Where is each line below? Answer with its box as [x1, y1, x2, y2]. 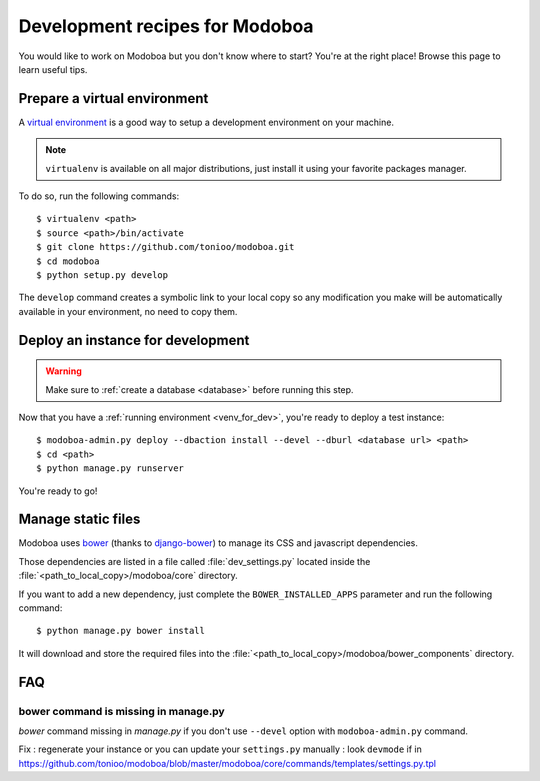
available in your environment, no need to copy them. [18, 305, 238, 317]
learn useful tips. [18, 63, 88, 75]
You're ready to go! [18, 485, 98, 497]
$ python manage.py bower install [36, 625, 205, 637]
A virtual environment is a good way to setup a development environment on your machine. [18, 116, 395, 128]
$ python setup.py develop [36, 269, 169, 280]
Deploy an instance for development [18, 331, 250, 349]
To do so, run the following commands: [18, 190, 180, 202]
